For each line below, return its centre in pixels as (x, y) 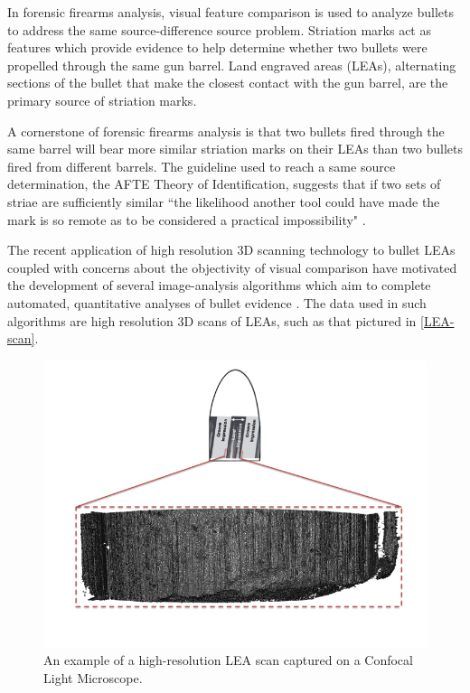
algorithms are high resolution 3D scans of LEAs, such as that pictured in (212, 320)
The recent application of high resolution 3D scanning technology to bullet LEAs (231, 250)
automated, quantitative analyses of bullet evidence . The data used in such (217, 302)
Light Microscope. (93, 677)
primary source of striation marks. (102, 100)
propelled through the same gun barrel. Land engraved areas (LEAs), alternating (232, 65)
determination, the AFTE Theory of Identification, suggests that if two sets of (224, 184)
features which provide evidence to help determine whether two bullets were (217, 47)
